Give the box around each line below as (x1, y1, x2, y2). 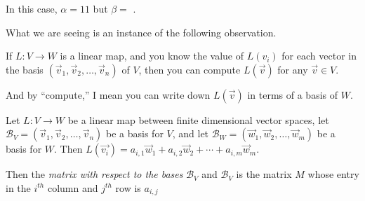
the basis (6, 62, 44, 76)
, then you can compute (138, 62, 241, 76)
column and (47, 180, 98, 195)
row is (115, 180, 141, 195)
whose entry (307, 167, 359, 181)
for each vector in (281, 48, 357, 63)
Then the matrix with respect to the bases (6, 167, 183, 181)
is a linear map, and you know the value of (60, 48, 244, 63)
